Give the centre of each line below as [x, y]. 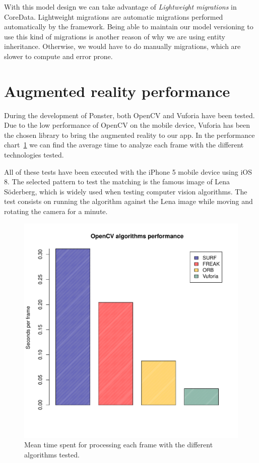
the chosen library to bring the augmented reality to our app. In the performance [129, 135]
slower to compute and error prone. [58, 56]
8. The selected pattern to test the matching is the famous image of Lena [117, 182]
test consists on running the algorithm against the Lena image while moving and [128, 201]
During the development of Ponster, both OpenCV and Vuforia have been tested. [129, 115]
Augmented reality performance [117, 91]
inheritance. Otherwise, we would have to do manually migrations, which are [122, 46]
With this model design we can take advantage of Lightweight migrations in [120, 7]
